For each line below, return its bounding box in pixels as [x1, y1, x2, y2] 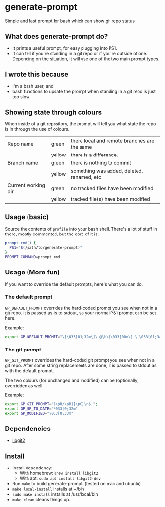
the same [70, 144, 92, 151]
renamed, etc [70, 174, 102, 181]
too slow [12, 93, 30, 100]
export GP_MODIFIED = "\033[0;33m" [5, 411, 74, 416]
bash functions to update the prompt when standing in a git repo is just [12, 88, 156, 94]
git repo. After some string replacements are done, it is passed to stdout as [5, 362, 157, 368]
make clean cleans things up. [12, 497, 70, 503]
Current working [7, 182, 46, 189]
